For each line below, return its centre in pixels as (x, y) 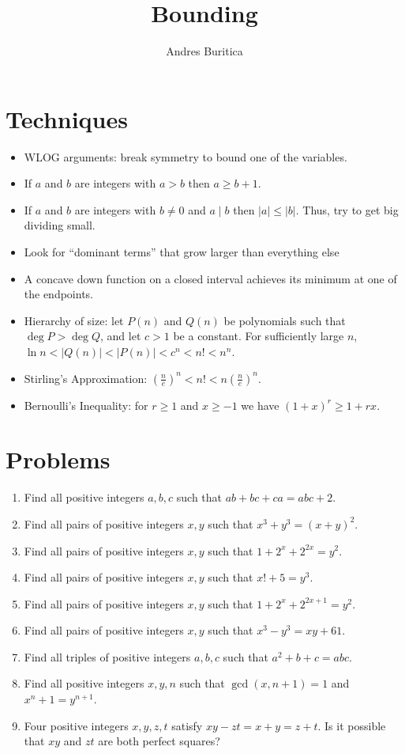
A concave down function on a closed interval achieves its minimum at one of (210, 278)
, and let (121, 336)
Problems (58, 459)
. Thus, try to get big (347, 209)
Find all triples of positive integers (107, 656)
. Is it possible (352, 725)
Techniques (67, 118)
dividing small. (60, 225)
